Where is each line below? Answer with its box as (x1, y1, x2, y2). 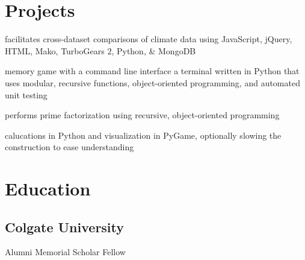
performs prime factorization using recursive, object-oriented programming (5, 109, 280, 121)
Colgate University (5, 217, 125, 236)
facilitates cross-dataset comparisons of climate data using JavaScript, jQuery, (5, 33, 292, 45)
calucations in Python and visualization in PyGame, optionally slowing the (5, 128, 282, 141)
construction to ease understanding (5, 141, 134, 153)
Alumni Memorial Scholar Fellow (5, 246, 126, 258)
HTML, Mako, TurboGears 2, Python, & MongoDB (5, 44, 196, 57)
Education (5, 176, 91, 201)
